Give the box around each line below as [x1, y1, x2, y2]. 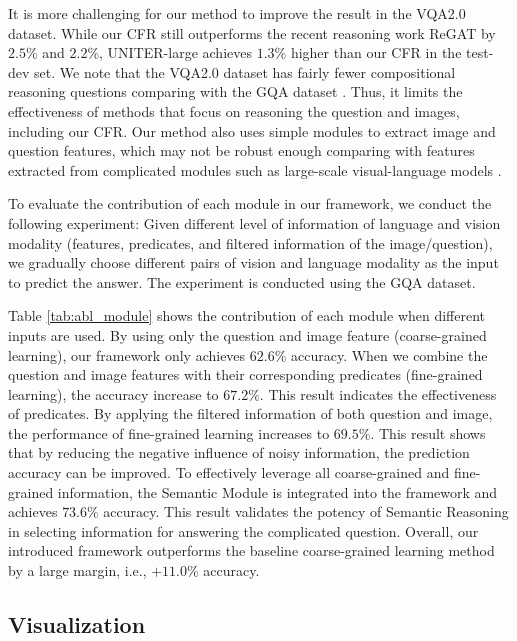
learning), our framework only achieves [8, 344, 246, 365]
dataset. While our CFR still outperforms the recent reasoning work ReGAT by [8, 22, 496, 43]
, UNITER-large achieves [99, 42, 252, 63]
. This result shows [370, 422, 486, 443]
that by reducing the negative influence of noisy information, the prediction [8, 442, 470, 463]
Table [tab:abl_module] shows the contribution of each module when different [8, 305, 486, 326]
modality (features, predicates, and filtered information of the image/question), [8, 232, 493, 253]
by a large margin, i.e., [8, 560, 147, 581]
